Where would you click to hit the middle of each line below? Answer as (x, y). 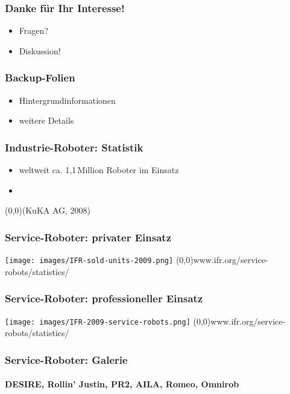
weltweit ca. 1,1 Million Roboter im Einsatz (99, 170)
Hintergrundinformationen (67, 100)
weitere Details (46, 120)
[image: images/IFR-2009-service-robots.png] (98, 322)
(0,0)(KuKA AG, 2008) (48, 210)
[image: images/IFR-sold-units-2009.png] (89, 261)
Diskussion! (40, 50)
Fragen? (33, 30)
